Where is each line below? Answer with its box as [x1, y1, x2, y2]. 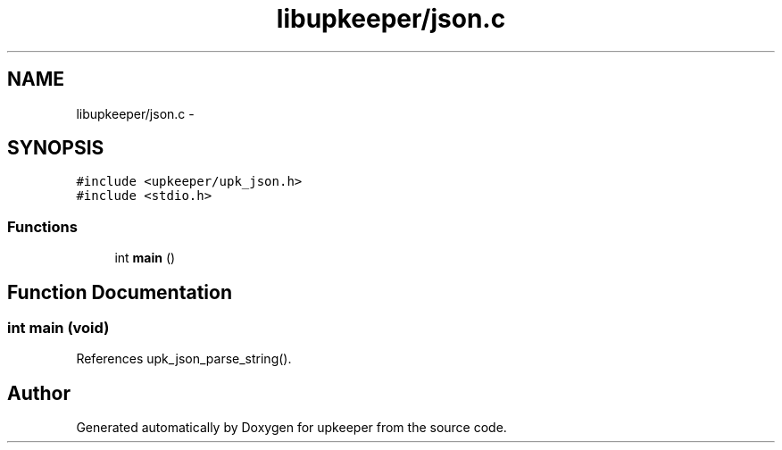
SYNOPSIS [7, 137, 104, 160]
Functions [7, 217, 78, 236]
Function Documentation [7, 280, 232, 304]
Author [7, 381, 71, 404]
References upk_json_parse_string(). [76, 351, 292, 367]
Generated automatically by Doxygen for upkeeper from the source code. [76, 420, 507, 436]
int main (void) [7, 319, 110, 337]
